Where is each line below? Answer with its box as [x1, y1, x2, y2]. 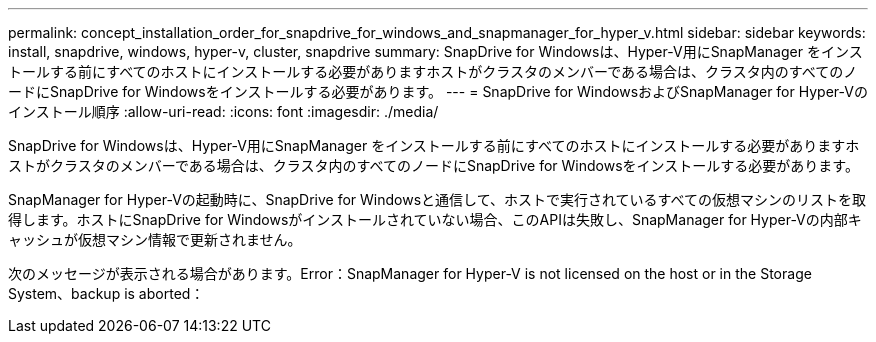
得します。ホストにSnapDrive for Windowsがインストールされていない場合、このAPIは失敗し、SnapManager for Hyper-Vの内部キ [8, 211, 862, 228]
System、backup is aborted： [8, 285, 205, 302]
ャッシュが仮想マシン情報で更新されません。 [8, 231, 302, 248]
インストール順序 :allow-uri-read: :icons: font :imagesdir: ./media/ [8, 103, 439, 120]
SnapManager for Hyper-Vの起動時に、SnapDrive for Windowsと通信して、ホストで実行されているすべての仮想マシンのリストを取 [8, 191, 867, 208]
